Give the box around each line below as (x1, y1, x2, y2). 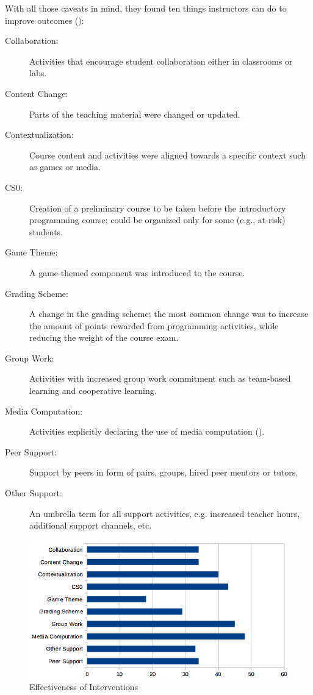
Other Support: (5, 486, 62, 499)
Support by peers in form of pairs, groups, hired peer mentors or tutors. (29, 466, 298, 479)
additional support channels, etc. (29, 519, 152, 532)
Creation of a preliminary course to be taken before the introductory (29, 201, 286, 214)
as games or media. (29, 160, 101, 173)
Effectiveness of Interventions (29, 680, 139, 693)
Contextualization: (5, 128, 74, 141)
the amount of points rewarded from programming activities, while (29, 319, 279, 332)
